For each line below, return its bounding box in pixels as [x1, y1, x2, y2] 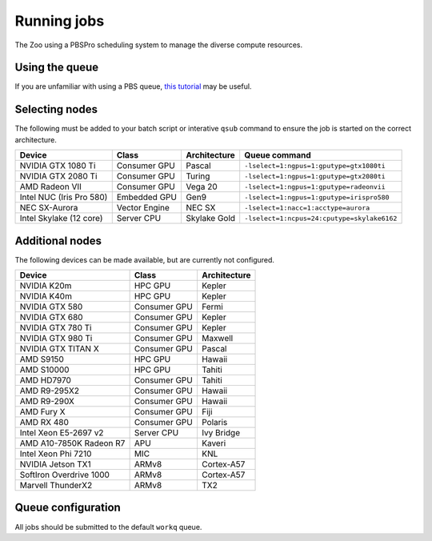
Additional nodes [14, 234, 102, 247]
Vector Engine [116, 202, 170, 214]
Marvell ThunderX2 [19, 480, 93, 491]
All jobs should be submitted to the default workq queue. [14, 522, 202, 531]
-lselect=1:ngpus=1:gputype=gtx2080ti [244, 172, 386, 180]
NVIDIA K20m [19, 280, 72, 291]
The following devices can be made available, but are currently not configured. [14, 254, 275, 264]
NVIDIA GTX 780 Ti [19, 323, 92, 334]
